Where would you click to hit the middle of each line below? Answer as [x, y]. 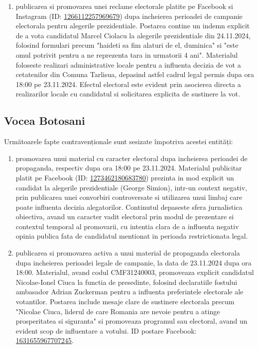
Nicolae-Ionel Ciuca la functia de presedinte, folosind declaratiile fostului [127, 282]
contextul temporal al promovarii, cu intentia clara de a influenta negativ [127, 226]
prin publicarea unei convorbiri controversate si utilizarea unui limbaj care [129, 197]
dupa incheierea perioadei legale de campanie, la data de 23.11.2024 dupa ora [133, 262]
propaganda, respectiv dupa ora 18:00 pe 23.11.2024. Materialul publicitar [129, 168]
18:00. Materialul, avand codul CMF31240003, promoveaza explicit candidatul [135, 272]
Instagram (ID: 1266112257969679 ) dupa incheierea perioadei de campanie [129, 16]
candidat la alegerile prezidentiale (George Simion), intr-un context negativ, [131, 187]
